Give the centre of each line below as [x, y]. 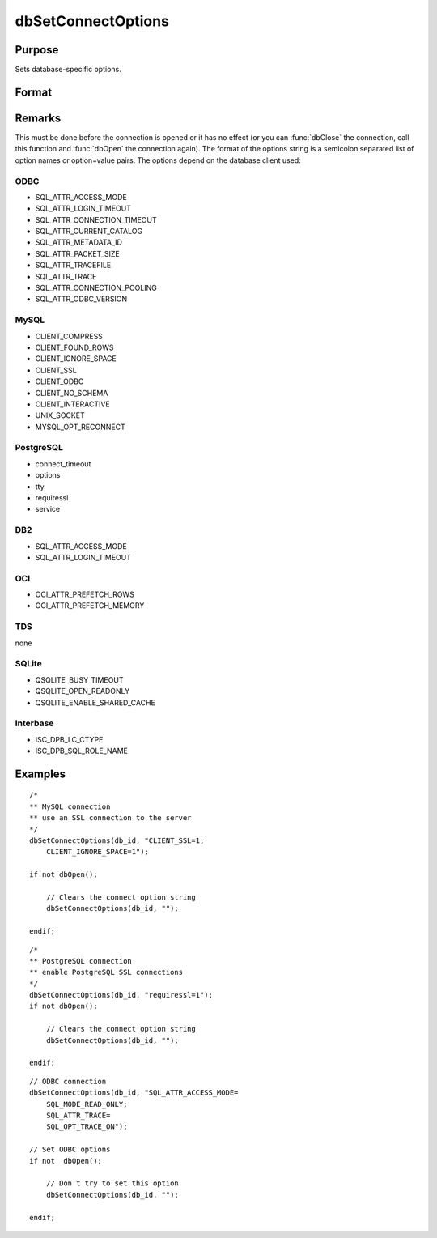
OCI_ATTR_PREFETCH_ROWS [85, 594]
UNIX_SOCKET [60, 415]
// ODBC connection [68, 1081]
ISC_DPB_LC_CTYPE [69, 739]
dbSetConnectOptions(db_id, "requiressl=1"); [121, 995]
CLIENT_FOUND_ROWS [74, 347]
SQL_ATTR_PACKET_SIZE [78, 253]
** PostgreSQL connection [81, 961]
